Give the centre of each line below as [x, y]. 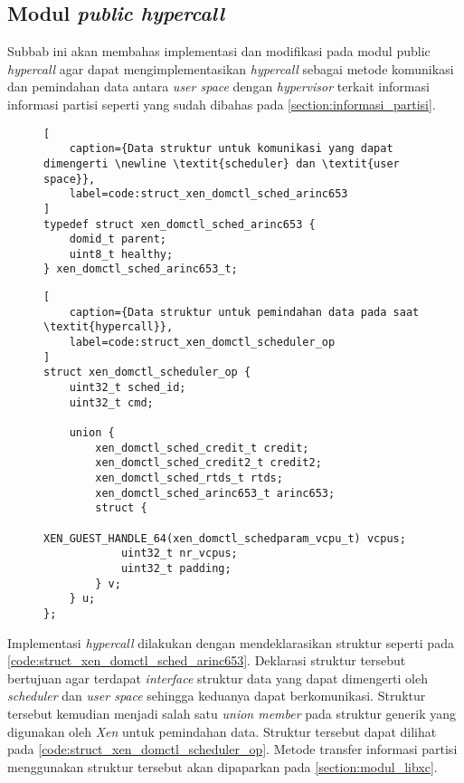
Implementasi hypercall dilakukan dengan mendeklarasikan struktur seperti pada [231, 642]
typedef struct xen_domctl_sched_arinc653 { [180, 224]
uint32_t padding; [176, 568]
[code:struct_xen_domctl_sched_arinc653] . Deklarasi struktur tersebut [207, 660]
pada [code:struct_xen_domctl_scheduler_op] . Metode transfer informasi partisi [232, 749]
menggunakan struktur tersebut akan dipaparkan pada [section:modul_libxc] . [223, 766]
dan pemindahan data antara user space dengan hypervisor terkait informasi [218, 86]
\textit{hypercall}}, [109, 327]
